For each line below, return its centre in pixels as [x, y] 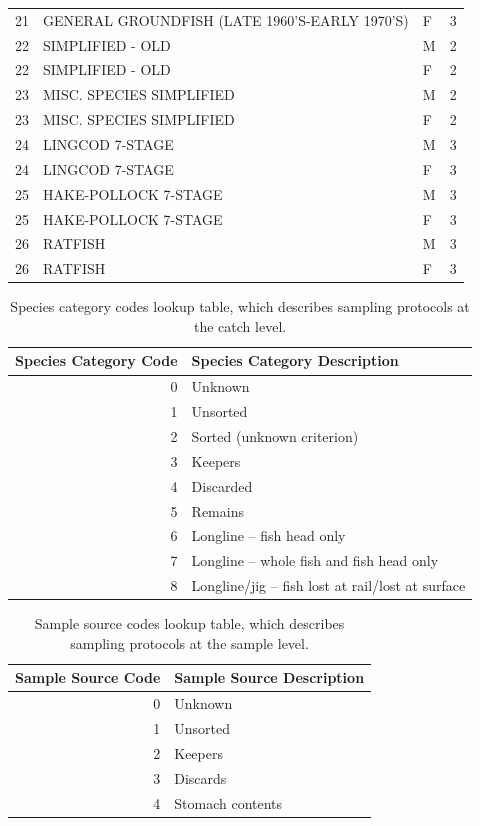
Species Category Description [295, 360]
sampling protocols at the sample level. [189, 642]
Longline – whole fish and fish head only [315, 560]
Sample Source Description [269, 677]
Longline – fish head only [268, 535]
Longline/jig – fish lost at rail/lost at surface [328, 585]
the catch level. [240, 325]
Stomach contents [228, 802]
